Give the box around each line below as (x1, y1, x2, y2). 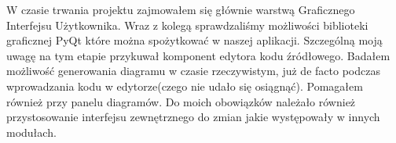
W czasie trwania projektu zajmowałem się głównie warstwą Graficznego (6, 2, 355, 17)
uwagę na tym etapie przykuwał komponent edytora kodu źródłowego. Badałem (6, 47, 390, 63)
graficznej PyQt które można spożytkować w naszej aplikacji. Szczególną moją (6, 32, 383, 48)
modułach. (6, 123, 57, 140)
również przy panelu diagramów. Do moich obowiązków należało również (6, 93, 356, 109)
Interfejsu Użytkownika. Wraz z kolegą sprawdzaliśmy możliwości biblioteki (6, 16, 368, 33)
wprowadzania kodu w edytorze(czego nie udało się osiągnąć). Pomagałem (6, 77, 363, 94)
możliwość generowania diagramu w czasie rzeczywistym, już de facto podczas (6, 63, 380, 79)
